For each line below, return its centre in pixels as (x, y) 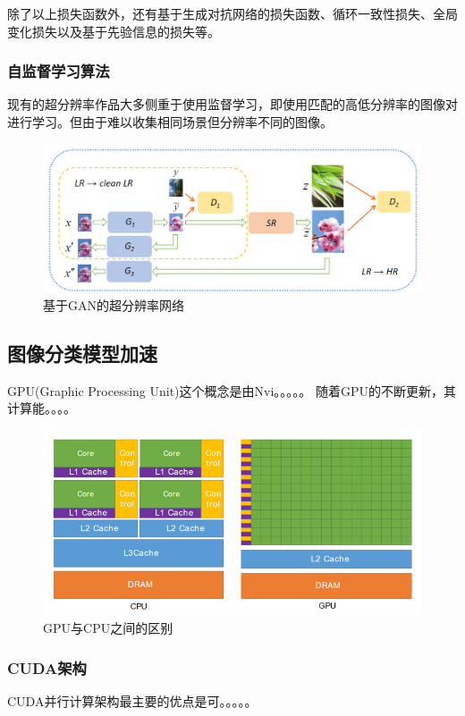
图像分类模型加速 (82, 354)
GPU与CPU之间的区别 (108, 628)
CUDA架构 (47, 667)
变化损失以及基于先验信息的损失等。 (114, 31)
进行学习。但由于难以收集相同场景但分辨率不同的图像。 (170, 122)
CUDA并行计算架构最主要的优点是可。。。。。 (132, 701)
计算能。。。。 (42, 408)
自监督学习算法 (59, 71)
